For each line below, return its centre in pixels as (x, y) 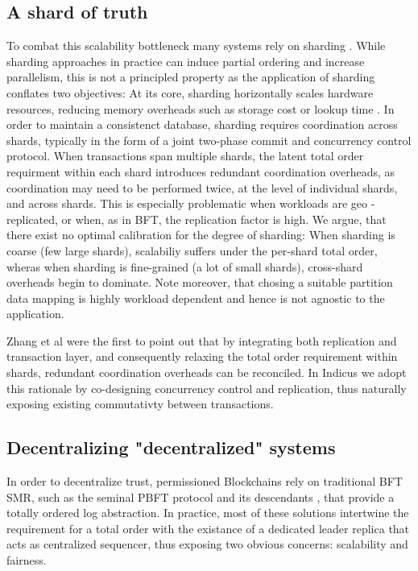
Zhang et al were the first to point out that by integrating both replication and (202, 340)
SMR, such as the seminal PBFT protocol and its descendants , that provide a (201, 497)
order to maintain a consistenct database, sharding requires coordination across (202, 124)
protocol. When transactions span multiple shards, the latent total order (185, 156)
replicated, (32, 219)
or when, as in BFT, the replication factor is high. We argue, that (224, 219)
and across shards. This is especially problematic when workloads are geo (187, 203)
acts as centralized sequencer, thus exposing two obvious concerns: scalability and (207, 544)
